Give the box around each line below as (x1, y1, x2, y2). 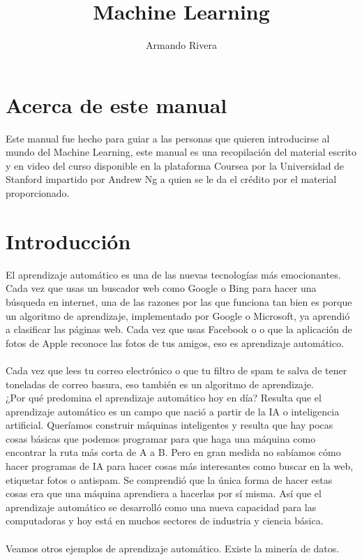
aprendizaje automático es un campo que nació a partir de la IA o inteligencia (6, 404, 340, 418)
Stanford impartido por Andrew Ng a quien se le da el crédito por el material (6, 172, 337, 186)
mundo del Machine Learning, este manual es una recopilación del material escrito (6, 145, 357, 159)
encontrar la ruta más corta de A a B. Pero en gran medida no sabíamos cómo (6, 445, 341, 459)
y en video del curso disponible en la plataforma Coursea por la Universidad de (6, 158, 345, 172)
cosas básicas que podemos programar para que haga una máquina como (6, 431, 316, 445)
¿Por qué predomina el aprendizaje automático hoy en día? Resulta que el (6, 390, 322, 405)
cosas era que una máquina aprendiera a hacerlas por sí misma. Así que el (6, 486, 322, 501)
